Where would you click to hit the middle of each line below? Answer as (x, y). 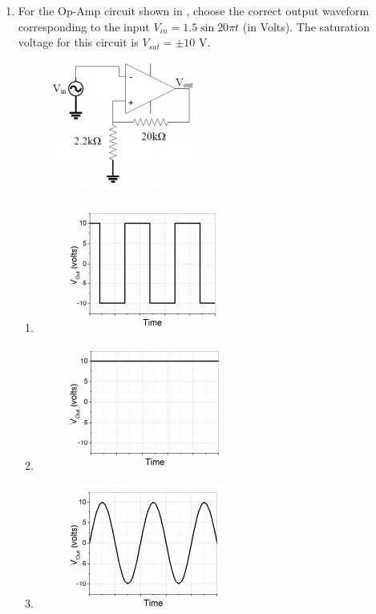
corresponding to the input (84, 26)
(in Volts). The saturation (306, 26)
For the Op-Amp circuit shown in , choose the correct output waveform (194, 10)
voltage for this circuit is (78, 42)
